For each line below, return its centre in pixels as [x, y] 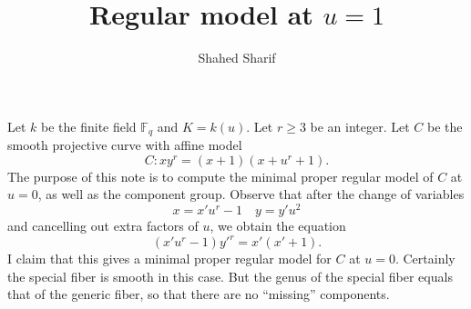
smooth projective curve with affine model [125, 145]
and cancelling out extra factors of [103, 226]
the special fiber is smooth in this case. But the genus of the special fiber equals [230, 276]
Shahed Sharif [237, 58]
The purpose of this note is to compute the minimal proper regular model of [220, 176]
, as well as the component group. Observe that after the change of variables [251, 194]
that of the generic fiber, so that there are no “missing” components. [199, 294]
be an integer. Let [360, 126]
